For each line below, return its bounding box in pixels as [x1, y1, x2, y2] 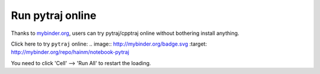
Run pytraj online [11, 9, 97, 22]
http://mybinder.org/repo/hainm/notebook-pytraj [11, 49, 130, 56]
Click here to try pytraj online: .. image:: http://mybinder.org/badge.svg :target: [11, 40, 207, 47]
